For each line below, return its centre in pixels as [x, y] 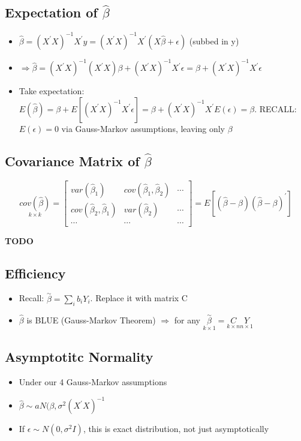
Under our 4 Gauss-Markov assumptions [93, 382]
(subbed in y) [214, 40]
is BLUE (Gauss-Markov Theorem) [91, 319]
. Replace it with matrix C [139, 298]
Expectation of [51, 12]
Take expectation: [52, 91]
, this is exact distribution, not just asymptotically [176, 429]
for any [187, 319]
